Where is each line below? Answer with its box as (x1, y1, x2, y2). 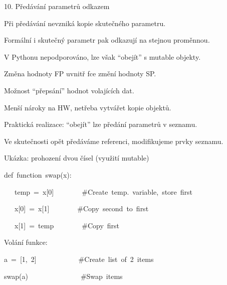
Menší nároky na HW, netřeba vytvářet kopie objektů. (4, 102, 171, 112)
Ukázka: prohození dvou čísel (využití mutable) (4, 153, 149, 163)
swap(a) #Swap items (4, 270, 123, 281)
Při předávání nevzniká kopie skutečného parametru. (4, 18, 166, 28)
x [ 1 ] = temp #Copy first (14, 220, 120, 230)
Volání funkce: (4, 237, 48, 247)
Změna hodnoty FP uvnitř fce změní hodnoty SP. (4, 68, 156, 79)
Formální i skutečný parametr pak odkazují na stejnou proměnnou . (4, 35, 210, 45)
